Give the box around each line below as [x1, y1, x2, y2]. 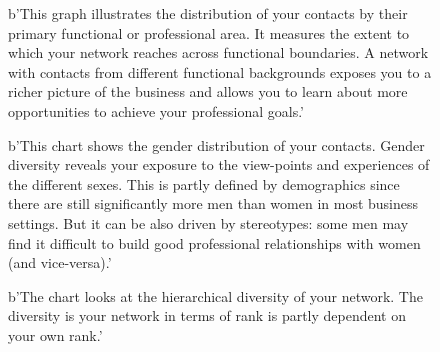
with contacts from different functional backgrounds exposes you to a [8, 61, 432, 82]
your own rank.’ [8, 324, 103, 345]
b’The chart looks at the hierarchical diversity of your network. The [8, 285, 423, 306]
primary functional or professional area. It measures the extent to [8, 22, 410, 43]
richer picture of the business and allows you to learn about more [8, 81, 408, 102]
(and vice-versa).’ [8, 252, 112, 273]
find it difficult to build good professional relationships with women [8, 232, 421, 253]
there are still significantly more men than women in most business [8, 193, 419, 214]
